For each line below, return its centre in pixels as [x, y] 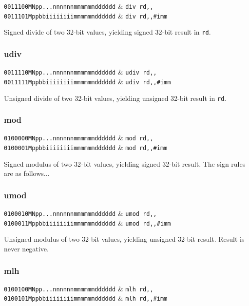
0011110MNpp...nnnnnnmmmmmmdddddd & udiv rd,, [80, 72]
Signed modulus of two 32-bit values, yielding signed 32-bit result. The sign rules [125, 163]
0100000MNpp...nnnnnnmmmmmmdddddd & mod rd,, [79, 138]
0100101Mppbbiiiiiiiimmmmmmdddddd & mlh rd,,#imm [86, 298]
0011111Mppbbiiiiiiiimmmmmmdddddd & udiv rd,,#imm [87, 81]
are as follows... [27, 173]
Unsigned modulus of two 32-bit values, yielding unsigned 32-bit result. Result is [124, 239]
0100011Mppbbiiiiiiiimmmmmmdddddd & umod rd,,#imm [87, 222]
